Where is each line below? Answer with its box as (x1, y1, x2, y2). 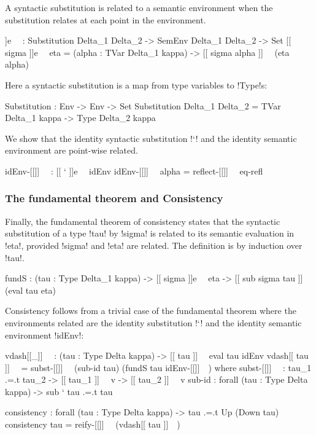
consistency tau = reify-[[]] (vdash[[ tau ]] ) (5, 418, 180, 431)
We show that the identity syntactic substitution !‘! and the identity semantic (5, 131, 297, 144)
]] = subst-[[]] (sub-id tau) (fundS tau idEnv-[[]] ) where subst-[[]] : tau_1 (5, 361, 312, 374)
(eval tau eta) (5, 283, 56, 296)
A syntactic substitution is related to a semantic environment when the (5, 1, 273, 14)
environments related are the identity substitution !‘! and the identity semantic (5, 316, 302, 329)
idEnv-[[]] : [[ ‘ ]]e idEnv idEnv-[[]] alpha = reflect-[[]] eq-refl (5, 164, 263, 177)
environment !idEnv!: (5, 328, 84, 341)
